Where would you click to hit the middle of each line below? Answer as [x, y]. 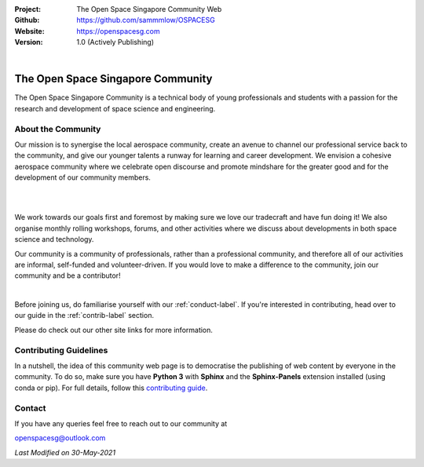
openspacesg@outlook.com [60, 438]
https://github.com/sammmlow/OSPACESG [146, 20]
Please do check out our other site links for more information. [114, 330]
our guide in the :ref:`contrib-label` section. [84, 316]
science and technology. [54, 239]
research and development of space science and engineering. [115, 108]
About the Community [58, 129]
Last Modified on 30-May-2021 [65, 452]
